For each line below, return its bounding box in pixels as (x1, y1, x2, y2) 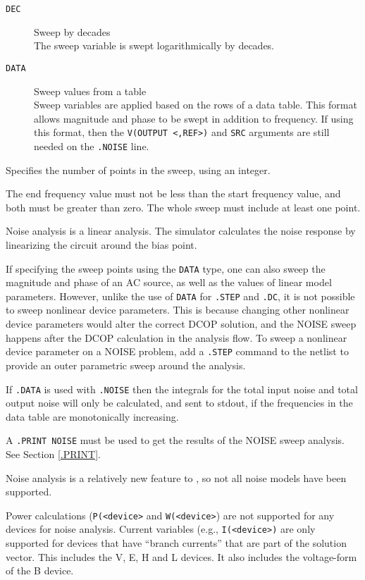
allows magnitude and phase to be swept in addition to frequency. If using (34, 111, 354, 125)
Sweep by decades (34, 24, 111, 39)
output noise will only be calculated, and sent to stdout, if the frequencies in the (6, 395, 353, 410)
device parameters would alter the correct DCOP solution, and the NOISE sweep (6, 316, 357, 331)
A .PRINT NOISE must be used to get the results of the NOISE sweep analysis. (6, 433, 345, 448)
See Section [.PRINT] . (6, 447, 101, 461)
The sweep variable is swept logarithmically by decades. (34, 38, 275, 53)
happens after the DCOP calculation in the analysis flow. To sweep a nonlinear (6, 330, 347, 345)
